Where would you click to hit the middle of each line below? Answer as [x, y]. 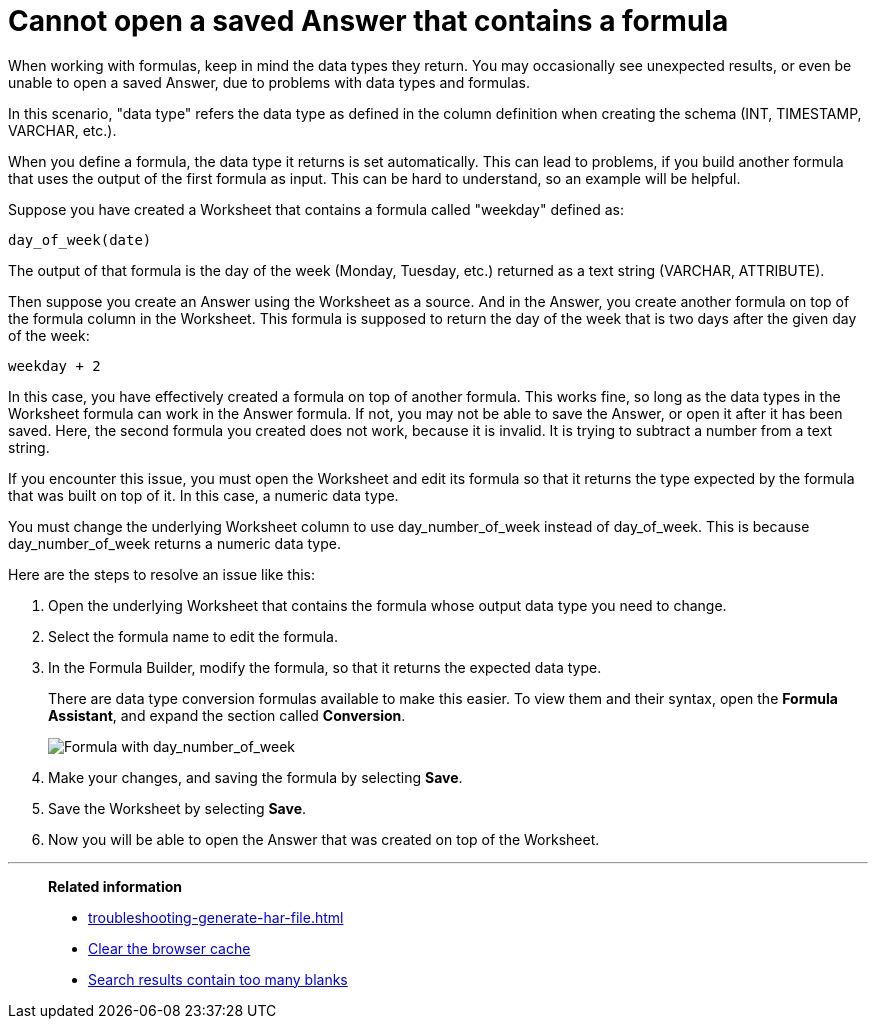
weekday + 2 [54, 365]
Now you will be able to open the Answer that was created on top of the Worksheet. [324, 839]
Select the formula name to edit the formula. [193, 636]
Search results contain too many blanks [218, 979]
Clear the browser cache [169, 948]
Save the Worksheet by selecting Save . [177, 808]
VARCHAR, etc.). [62, 130]
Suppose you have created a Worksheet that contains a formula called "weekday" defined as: [316, 209]
